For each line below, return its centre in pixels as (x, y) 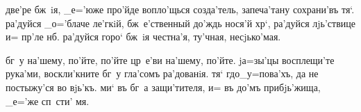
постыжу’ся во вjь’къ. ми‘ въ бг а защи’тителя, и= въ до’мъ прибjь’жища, (163, 87)
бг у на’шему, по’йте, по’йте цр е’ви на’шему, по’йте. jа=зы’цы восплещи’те (170, 59)
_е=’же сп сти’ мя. (48, 101)
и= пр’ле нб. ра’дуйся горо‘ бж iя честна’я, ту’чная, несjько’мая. (143, 37)
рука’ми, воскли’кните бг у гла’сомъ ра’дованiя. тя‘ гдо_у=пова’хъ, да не (162, 73)
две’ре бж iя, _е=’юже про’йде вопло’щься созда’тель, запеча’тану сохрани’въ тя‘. (180, 9)
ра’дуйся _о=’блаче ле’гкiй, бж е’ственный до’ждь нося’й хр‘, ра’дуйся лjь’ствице (180, 23)
